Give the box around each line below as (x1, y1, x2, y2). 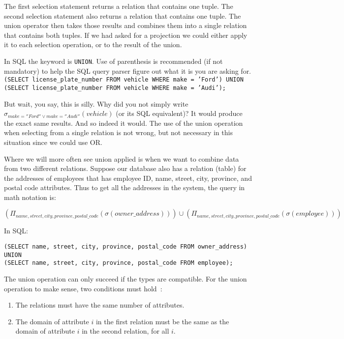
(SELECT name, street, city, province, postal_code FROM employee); (4, 259, 233, 267)
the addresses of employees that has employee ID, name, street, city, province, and (4, 172, 252, 183)
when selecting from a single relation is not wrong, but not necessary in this (4, 127, 233, 138)
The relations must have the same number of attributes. (15, 300, 185, 310)
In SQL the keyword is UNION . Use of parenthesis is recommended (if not (4, 56, 223, 66)
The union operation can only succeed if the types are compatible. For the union (4, 274, 247, 284)
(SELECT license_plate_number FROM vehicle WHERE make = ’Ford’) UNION (4, 76, 244, 84)
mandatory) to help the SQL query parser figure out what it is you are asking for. (4, 65, 251, 76)
